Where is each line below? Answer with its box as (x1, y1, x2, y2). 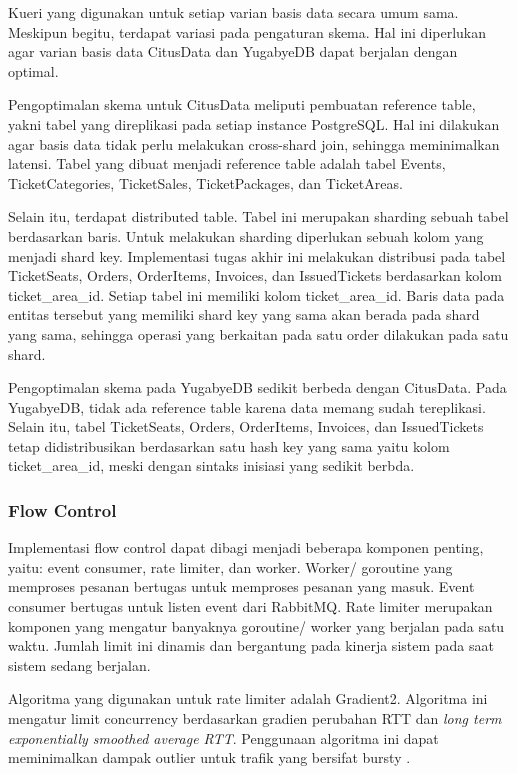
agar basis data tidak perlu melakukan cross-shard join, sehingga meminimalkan (8, 133, 500, 154)
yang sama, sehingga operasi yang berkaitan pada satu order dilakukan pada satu (8, 323, 509, 344)
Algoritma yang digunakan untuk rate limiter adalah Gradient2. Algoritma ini (8, 688, 488, 709)
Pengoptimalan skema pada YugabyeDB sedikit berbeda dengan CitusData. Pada (8, 377, 507, 398)
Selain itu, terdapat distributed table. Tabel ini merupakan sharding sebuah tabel (8, 206, 509, 227)
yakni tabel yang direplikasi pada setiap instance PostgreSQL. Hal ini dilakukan (8, 113, 500, 134)
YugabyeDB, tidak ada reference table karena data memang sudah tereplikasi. (8, 396, 486, 417)
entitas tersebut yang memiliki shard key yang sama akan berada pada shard (8, 304, 480, 325)
